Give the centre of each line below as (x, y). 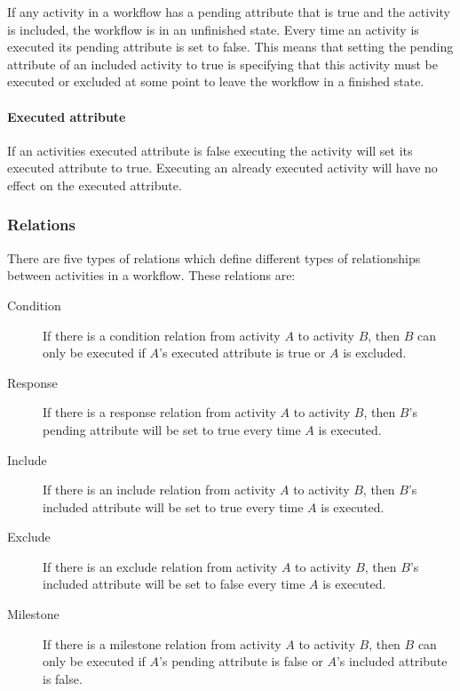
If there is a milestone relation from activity (162, 643)
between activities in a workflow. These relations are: (151, 275)
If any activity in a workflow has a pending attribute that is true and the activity (229, 12)
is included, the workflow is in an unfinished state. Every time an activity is (213, 29)
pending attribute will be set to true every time (172, 429)
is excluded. (375, 353)
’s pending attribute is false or (241, 661)
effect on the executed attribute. (95, 185)
